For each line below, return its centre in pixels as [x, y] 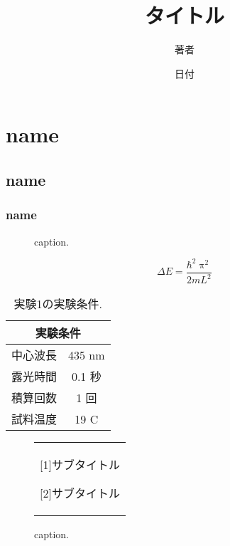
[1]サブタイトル [80, 464]
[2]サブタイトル [80, 493]
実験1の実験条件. [58, 304]
